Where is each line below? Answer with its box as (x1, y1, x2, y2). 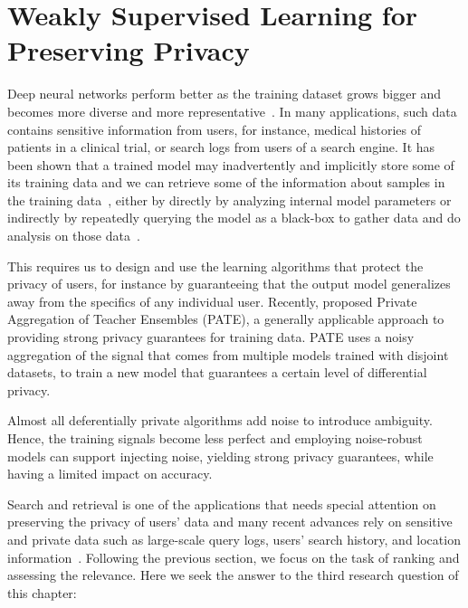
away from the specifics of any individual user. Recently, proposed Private (7, 291, 417, 310)
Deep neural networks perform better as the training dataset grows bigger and (7, 84, 442, 103)
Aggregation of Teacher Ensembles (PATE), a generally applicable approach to (7, 309, 444, 328)
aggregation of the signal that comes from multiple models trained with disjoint (7, 345, 449, 364)
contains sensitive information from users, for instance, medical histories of (7, 119, 421, 138)
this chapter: (7, 583, 77, 602)
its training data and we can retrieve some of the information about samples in (7, 173, 445, 192)
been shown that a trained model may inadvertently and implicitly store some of (7, 155, 454, 174)
